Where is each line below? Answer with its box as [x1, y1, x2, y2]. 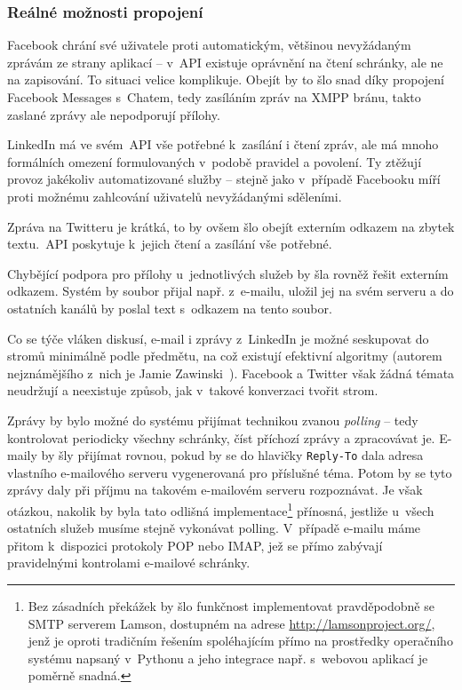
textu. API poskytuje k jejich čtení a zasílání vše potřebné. [7, 234, 332, 253]
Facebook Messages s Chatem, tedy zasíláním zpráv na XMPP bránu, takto [7, 88, 421, 106]
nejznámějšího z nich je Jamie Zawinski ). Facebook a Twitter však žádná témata [7, 363, 455, 382]
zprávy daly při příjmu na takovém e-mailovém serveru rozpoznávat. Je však [7, 480, 423, 499]
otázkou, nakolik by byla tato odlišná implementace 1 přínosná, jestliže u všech [7, 498, 434, 519]
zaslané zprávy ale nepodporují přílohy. [7, 105, 220, 123]
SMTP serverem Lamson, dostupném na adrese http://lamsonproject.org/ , [28, 614, 435, 632]
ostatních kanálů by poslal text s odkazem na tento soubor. [7, 298, 332, 317]
